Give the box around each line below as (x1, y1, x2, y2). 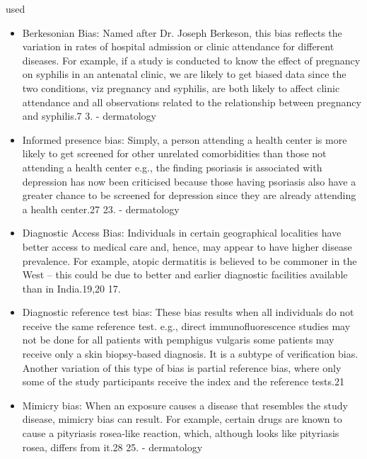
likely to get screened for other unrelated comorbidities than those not (22, 146, 327, 161)
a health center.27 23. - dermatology (22, 201, 180, 216)
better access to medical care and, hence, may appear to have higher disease (22, 239, 352, 254)
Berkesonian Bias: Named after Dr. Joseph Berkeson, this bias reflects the (22, 25, 342, 40)
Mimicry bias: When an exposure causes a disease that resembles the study (22, 397, 348, 412)
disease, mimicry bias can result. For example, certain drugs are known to (22, 412, 342, 426)
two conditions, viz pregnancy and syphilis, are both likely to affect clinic (22, 80, 340, 95)
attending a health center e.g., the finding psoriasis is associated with (22, 159, 322, 174)
